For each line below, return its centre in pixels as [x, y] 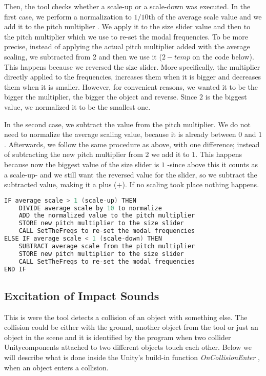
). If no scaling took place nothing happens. [191, 184]
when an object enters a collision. [56, 367]
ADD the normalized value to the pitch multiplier [107, 216]
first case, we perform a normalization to [68, 16]
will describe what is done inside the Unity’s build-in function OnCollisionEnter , [132, 357]
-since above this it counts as [212, 164]
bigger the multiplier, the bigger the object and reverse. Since [101, 97]
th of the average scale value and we [205, 16]
